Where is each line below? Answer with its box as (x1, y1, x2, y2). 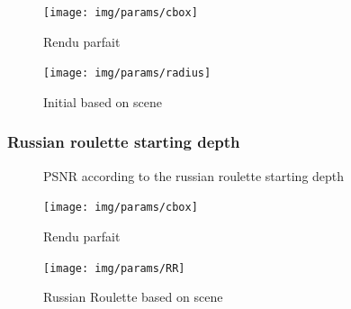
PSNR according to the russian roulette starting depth (43, 166, 345, 185)
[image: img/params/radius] (43, 67, 211, 80)
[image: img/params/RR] (43, 261, 185, 275)
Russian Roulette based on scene (43, 287, 223, 306)
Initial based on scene (43, 92, 162, 111)
